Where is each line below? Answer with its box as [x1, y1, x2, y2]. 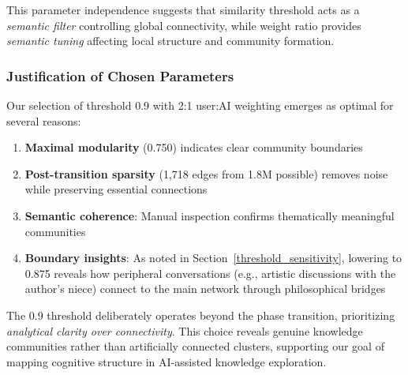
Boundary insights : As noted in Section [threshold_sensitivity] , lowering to [24, 249, 402, 266]
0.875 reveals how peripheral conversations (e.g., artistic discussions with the [24, 264, 396, 281]
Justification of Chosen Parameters [6, 66, 234, 85]
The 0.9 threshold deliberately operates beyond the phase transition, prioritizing [6, 306, 395, 323]
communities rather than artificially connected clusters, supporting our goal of [6, 338, 384, 354]
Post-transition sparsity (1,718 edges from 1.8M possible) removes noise [24, 165, 388, 182]
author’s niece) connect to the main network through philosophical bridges [24, 280, 386, 297]
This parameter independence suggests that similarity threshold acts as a [6, 2, 360, 17]
